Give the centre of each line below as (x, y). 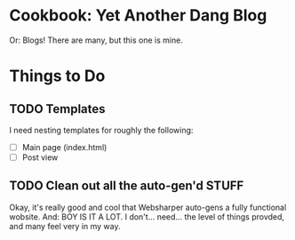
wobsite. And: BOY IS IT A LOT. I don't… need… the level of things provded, (147, 216)
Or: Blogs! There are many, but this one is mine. (96, 40)
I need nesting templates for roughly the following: (101, 130)
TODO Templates (57, 109)
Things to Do (57, 76)
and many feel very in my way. (65, 226)
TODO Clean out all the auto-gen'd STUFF (127, 186)
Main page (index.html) (64, 147)
